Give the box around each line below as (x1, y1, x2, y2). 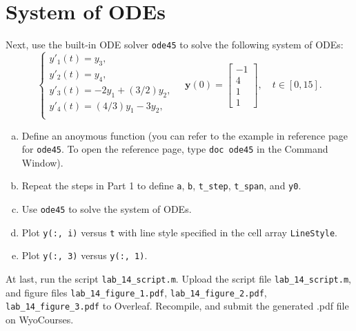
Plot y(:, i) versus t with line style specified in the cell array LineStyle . (21, 225, 337, 239)
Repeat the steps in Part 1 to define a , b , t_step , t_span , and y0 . (21, 178, 301, 193)
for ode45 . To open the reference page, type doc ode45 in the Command (21, 142, 328, 156)
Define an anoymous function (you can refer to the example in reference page (21, 128, 348, 142)
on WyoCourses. (6, 312, 74, 327)
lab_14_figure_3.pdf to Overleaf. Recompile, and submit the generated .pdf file (6, 299, 349, 313)
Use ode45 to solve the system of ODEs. (21, 202, 192, 216)
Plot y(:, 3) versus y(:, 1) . (21, 248, 148, 263)
